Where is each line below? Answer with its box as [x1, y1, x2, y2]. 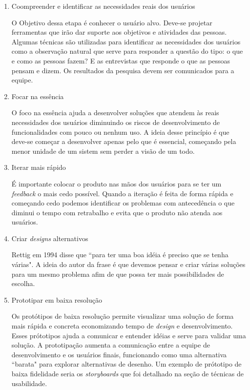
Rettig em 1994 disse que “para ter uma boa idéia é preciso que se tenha [11, 249, 229, 260]
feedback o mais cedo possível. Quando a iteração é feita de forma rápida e [11, 188, 233, 198]
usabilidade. [11, 378, 47, 388]
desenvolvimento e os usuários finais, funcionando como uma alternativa [11, 349, 227, 359]
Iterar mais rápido [11, 162, 66, 172]
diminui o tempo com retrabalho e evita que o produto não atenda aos [11, 207, 223, 217]
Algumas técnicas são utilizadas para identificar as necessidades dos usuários [11, 36, 241, 46]
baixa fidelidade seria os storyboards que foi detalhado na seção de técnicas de [11, 369, 244, 378]
